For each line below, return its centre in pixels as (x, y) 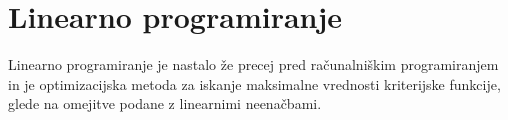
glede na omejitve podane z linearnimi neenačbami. (165, 103)
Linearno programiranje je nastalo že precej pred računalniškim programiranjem (253, 64)
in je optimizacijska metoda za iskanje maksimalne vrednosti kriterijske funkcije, (254, 83)
